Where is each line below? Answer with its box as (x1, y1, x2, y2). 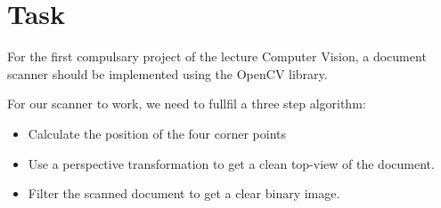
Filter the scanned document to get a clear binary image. (28, 184, 340, 203)
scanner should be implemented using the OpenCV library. (7, 64, 328, 83)
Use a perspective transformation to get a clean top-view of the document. (28, 154, 435, 172)
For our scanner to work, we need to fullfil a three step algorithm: (7, 94, 366, 113)
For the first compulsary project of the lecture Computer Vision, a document (7, 47, 427, 66)
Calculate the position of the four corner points (28, 124, 287, 142)
